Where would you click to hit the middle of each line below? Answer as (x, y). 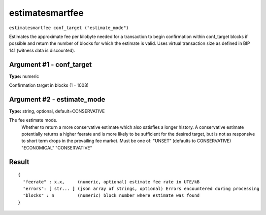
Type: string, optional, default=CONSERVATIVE (57, 111)
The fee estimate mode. (33, 120)
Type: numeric (24, 76)
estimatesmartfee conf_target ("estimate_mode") (69, 28)
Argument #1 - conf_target (50, 64)
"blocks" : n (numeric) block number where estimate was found (111, 196)
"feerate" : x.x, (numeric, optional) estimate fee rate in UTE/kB (111, 182)
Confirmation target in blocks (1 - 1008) (49, 85)
